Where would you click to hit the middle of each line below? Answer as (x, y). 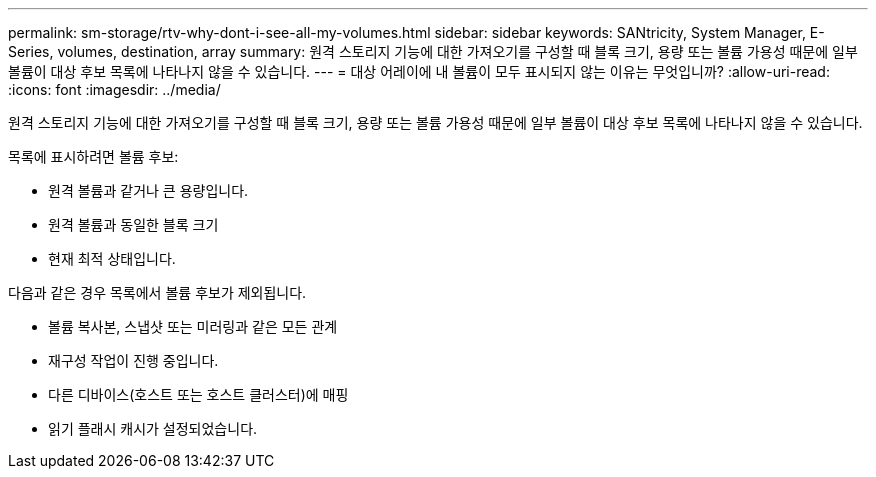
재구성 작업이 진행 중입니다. (133, 360)
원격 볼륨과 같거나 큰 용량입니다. (148, 190)
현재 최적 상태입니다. (112, 258)
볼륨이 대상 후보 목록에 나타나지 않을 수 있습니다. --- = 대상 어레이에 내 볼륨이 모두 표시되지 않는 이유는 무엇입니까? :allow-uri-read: (419, 71)
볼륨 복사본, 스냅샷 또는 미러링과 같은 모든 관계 (193, 326)
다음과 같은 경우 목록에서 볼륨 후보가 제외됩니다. (157, 292)
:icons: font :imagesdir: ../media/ (114, 89)
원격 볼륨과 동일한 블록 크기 (133, 224)
